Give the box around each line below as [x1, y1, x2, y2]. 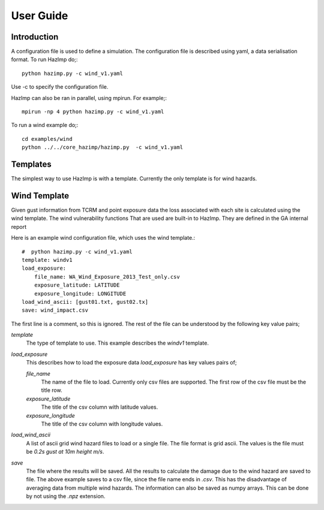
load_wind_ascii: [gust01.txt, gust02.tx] [22, 298, 149, 305]
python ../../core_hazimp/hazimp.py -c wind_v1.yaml [22, 144, 183, 151]
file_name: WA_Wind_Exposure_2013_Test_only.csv [34, 273, 180, 280]
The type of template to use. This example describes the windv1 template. [26, 339, 209, 347]
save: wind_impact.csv [22, 307, 89, 314]
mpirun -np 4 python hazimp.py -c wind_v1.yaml [22, 108, 164, 115]
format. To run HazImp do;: [11, 56, 78, 63]
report [11, 223, 27, 230]
